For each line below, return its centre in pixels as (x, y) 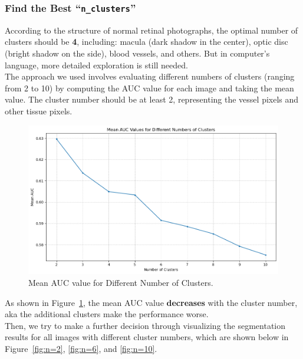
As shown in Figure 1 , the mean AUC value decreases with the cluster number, (151, 302)
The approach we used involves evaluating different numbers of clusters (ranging (150, 76)
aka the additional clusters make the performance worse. (107, 314)
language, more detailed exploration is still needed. (96, 65)
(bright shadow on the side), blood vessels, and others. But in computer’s (137, 53)
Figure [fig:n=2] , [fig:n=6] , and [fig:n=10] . (81, 349)
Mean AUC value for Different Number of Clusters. (121, 283)
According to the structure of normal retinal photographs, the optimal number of (151, 30)
